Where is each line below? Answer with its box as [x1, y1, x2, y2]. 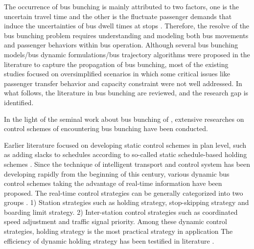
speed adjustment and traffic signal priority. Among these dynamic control [4, 216, 227, 226]
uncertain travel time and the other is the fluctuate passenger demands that [4, 11, 232, 21]
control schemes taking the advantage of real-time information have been [4, 178, 222, 188]
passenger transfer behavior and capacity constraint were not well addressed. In [4, 78, 242, 88]
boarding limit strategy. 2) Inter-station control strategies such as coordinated [4, 206, 238, 217]
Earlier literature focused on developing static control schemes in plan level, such [4, 139, 247, 150]
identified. [4, 97, 34, 107]
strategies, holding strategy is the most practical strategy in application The [4, 226, 233, 236]
